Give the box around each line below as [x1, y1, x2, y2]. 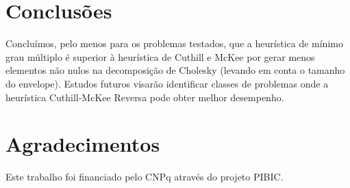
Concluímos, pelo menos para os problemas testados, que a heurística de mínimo [5, 36, 343, 51]
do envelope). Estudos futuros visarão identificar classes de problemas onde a [5, 76, 329, 90]
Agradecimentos [5, 130, 160, 158]
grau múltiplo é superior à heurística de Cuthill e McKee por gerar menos [5, 49, 315, 64]
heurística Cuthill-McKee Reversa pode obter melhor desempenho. [5, 90, 284, 104]
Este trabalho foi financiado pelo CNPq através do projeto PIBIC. [5, 170, 284, 184]
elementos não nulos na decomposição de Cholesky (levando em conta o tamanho [5, 63, 345, 77]
